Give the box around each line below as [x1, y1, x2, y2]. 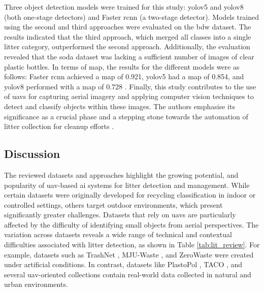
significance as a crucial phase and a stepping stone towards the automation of [4, 111, 248, 121]
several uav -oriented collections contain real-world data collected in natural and [4, 269, 251, 279]
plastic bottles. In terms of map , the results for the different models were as [4, 61, 240, 72]
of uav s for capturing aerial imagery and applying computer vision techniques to [4, 91, 254, 102]
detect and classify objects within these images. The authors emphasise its [4, 101, 235, 111]
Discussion [4, 146, 60, 161]
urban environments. [4, 279, 68, 289]
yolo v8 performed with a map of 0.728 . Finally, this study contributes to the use [4, 81, 256, 91]
